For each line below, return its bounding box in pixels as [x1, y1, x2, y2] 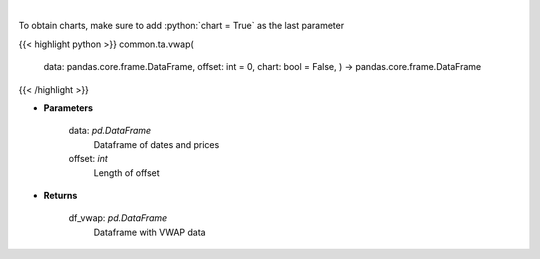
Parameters [43, 101, 94, 114]
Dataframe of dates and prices [93, 138, 220, 150]
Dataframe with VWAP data [93, 226, 206, 238]
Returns [43, 189, 78, 201]
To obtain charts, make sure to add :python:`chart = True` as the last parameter [18, 20, 345, 32]
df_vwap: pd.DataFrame [68, 212, 168, 224]
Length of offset [93, 166, 160, 179]
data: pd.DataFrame [68, 125, 152, 137]
